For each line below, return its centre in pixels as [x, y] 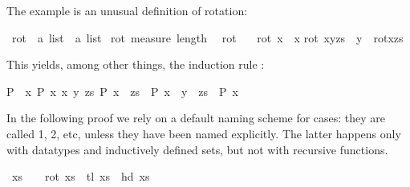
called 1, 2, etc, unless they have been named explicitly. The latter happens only [204, 133]
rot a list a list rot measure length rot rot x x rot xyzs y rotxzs [207, 37]
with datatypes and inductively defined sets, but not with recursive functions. [197, 149]
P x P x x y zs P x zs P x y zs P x [123, 91]
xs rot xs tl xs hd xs [81, 176]
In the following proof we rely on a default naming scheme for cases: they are [196, 118]
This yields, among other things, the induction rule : [136, 64]
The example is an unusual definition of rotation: [127, 10]
